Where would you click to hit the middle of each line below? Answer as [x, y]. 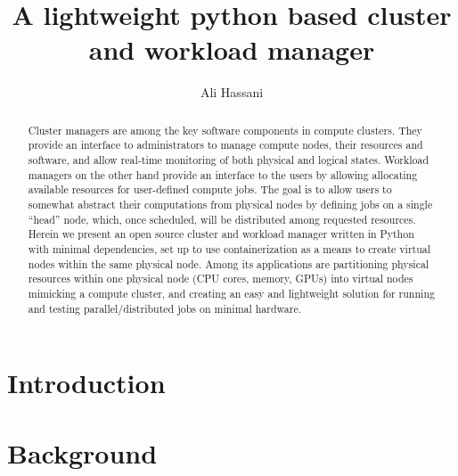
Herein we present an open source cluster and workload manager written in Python [221, 234]
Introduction [86, 383]
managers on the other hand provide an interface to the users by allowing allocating [223, 174]
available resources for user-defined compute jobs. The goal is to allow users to [210, 189]
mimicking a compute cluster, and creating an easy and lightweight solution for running [231, 293]
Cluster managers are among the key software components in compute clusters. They [225, 130]
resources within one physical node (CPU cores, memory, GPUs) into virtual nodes [221, 279]
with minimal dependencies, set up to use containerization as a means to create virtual [229, 248]
